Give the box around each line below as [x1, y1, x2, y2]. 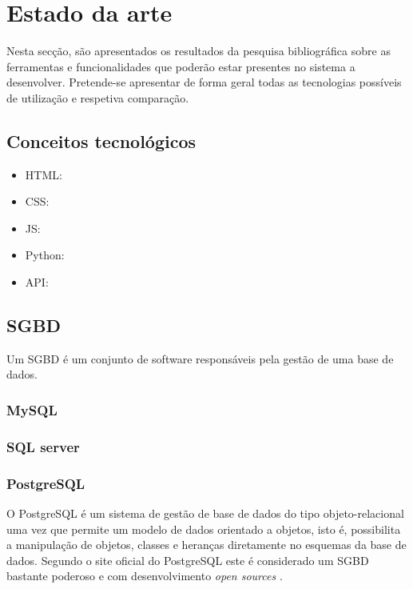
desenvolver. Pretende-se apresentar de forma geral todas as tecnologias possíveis [6, 74, 402, 90]
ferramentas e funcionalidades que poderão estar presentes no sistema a [6, 58, 355, 74]
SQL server [6, 436, 80, 456]
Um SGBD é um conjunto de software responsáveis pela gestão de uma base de [6, 350, 394, 367]
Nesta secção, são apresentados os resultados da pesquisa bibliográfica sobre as [6, 42, 391, 59]
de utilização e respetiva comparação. [6, 89, 189, 106]
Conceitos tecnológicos [6, 128, 197, 153]
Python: [25, 246, 65, 263]
